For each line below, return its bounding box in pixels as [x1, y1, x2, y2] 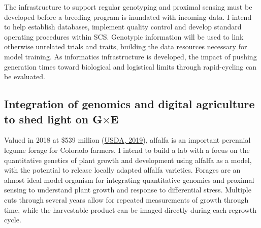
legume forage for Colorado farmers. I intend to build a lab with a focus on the [4, 144, 250, 155]
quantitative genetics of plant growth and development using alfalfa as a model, [4, 154, 252, 165]
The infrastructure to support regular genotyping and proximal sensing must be [4, 2, 252, 12]
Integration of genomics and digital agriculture [4, 96, 255, 112]
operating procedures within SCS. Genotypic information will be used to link [4, 31, 244, 42]
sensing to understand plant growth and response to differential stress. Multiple [4, 184, 251, 195]
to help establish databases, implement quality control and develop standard [4, 21, 242, 32]
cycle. [4, 214, 21, 225]
